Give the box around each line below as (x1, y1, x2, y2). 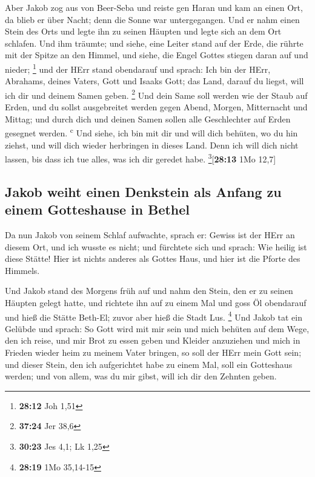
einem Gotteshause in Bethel (5, 200, 190, 219)
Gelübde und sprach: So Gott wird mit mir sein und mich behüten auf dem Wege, (5, 322, 310, 335)
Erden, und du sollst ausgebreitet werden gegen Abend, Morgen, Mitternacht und (5, 101, 308, 113)
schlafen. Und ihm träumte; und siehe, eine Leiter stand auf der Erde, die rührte (5, 36, 303, 49)
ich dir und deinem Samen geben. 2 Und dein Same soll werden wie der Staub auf (5, 87, 308, 101)
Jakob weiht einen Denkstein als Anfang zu (5, 182, 282, 201)
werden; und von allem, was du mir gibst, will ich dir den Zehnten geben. (5, 370, 277, 382)
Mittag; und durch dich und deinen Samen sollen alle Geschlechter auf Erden (5, 112, 291, 125)
